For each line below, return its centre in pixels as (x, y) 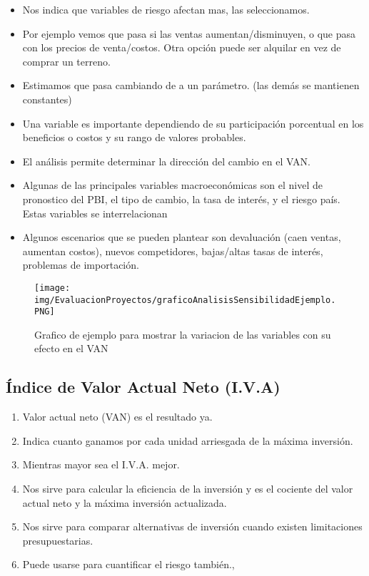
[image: (52, 288)
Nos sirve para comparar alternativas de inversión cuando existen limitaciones (192, 526)
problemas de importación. (81, 265)
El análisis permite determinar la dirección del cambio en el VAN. (166, 161)
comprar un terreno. (66, 61)
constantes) (47, 99)
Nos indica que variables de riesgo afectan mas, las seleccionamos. (166, 9)
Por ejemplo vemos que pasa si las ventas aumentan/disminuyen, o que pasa (189, 33)
